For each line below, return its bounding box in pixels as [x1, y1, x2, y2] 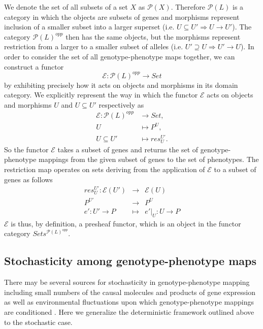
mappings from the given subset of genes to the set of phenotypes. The [39, 154, 259, 164]
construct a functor [4, 61, 64, 72]
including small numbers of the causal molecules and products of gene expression [4, 286, 255, 297]
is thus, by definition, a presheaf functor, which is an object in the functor [11, 218, 241, 228]
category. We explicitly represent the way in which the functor [4, 89, 198, 100]
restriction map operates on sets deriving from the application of [4, 163, 205, 174]
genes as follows [4, 174, 53, 184]
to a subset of [214, 163, 256, 174]
